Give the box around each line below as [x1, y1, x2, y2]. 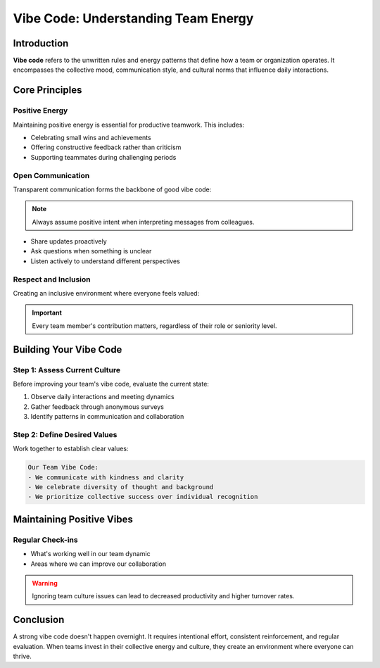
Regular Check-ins [13, 535, 78, 545]
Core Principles [13, 84, 82, 96]
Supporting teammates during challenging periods [30, 153, 177, 161]
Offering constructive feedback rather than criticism [30, 143, 182, 151]
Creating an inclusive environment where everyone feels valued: [13, 289, 200, 298]
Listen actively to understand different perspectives [30, 257, 181, 265]
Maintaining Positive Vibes [13, 513, 133, 525]
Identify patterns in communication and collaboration [30, 412, 184, 421]
